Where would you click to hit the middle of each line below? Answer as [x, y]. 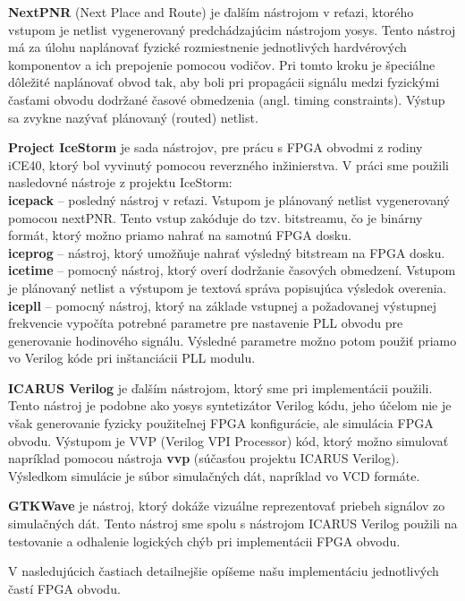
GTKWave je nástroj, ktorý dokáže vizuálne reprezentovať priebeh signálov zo [227, 506]
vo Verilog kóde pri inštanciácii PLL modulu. [132, 358]
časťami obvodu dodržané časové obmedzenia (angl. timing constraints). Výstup [227, 99]
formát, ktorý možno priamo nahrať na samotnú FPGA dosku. [180, 235]
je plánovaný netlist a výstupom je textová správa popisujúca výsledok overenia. [228, 287]
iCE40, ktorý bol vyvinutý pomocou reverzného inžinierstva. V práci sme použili [228, 164]
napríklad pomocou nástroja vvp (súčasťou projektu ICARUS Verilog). [204, 458]
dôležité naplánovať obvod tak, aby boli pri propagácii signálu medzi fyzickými [224, 82]
